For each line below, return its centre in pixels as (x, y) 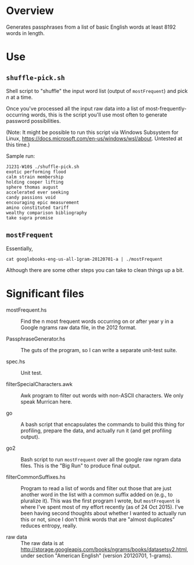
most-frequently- (166, 108)
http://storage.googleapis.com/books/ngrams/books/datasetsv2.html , (104, 549)
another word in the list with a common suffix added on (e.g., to (97, 494)
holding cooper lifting (35, 182)
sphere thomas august (32, 187)
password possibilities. (33, 120)
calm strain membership (35, 177)
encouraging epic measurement (43, 202)
